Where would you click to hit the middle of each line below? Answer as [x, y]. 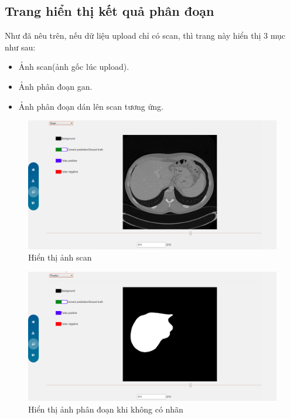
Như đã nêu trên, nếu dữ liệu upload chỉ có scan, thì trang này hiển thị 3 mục [145, 36]
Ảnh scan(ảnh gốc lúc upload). [74, 67]
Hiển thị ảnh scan [60, 257]
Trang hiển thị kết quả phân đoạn [110, 11]
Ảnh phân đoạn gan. [55, 86]
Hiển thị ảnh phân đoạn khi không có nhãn [106, 409]
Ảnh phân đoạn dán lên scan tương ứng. [91, 106]
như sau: [20, 47]
